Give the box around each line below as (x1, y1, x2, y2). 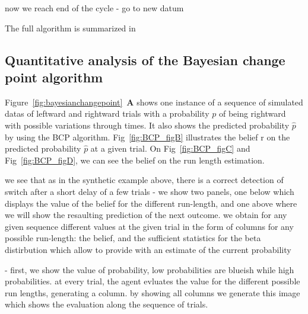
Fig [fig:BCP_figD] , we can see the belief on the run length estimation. (5, 153, 265, 166)
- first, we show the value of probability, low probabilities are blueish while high (5, 263, 294, 275)
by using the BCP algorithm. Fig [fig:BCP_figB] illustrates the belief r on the (5, 130, 290, 143)
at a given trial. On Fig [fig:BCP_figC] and (90, 142, 250, 155)
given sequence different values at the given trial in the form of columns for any (5, 220, 294, 232)
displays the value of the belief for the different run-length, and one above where (5, 197, 297, 209)
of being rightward (218, 107, 286, 120)
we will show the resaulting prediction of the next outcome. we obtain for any (5, 209, 287, 221)
